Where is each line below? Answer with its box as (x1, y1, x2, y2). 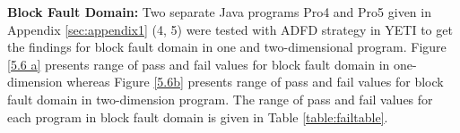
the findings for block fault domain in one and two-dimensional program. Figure (7, 37, 447, 56)
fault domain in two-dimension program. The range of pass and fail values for (7, 89, 433, 108)
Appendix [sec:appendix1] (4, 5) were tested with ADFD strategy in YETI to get (7, 20, 453, 38)
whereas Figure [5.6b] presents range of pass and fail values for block (66, 72, 444, 91)
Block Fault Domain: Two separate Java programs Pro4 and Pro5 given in (7, 3, 431, 21)
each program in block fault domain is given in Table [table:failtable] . (7, 107, 388, 126)
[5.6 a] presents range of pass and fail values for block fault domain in (7, 54, 390, 73)
